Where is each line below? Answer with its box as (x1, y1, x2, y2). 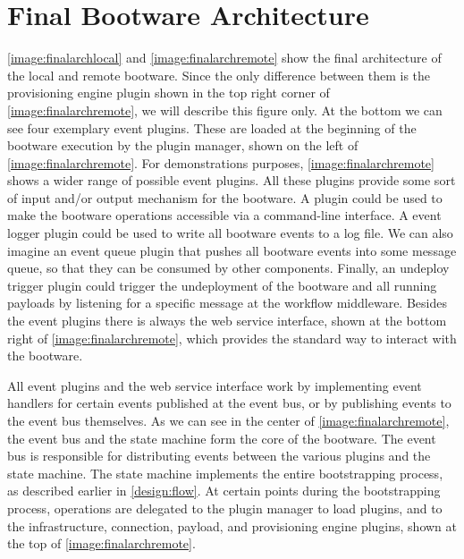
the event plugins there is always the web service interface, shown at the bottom (7, 311, 447, 330)
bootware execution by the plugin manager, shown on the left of (7, 136, 359, 155)
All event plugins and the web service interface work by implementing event (7, 376, 422, 394)
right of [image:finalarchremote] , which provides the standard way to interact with (7, 328, 457, 347)
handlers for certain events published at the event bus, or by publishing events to (7, 394, 451, 412)
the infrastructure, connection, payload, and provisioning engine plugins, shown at (7, 516, 457, 535)
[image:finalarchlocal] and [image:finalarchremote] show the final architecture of (7, 48, 442, 67)
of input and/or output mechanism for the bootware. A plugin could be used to (7, 188, 443, 207)
